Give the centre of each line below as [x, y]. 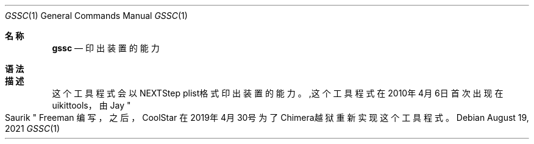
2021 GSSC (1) [33, 128]
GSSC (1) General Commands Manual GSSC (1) [96, 16]
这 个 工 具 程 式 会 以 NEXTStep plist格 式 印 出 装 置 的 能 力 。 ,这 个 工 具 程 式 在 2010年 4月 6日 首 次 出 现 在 [278, 93]
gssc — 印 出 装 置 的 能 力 [106, 48]
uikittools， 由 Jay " [91, 105]
